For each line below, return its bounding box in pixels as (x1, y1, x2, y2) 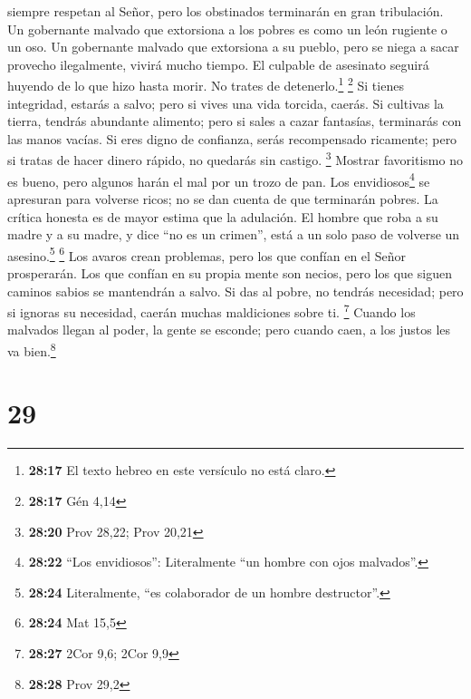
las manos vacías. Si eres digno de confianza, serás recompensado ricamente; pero (7, 129, 457, 148)
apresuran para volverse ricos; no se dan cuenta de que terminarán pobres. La (7, 189, 438, 208)
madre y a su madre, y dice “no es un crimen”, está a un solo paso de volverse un (7, 225, 460, 244)
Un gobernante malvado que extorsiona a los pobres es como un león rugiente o (7, 19, 447, 38)
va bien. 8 (7, 338, 56, 360)
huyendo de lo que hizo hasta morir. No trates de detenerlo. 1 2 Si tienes (7, 73, 404, 95)
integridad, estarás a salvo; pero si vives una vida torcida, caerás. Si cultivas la (7, 93, 444, 112)
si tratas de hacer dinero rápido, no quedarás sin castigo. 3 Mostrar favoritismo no (7, 148, 463, 170)
